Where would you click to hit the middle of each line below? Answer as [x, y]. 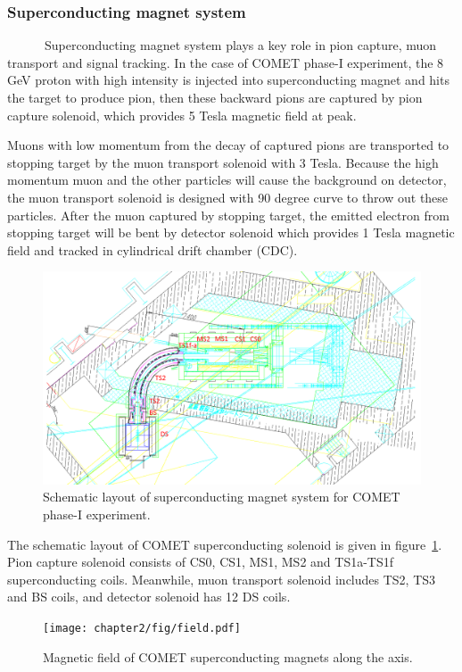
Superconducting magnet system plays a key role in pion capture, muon [240, 45]
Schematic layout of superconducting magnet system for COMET [222, 497]
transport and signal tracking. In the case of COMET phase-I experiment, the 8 [226, 62]
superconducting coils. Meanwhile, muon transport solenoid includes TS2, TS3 [222, 579]
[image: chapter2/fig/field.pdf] [142, 628]
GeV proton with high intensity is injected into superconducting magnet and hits [228, 80]
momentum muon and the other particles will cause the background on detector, [227, 180]
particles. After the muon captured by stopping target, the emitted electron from [228, 215]
